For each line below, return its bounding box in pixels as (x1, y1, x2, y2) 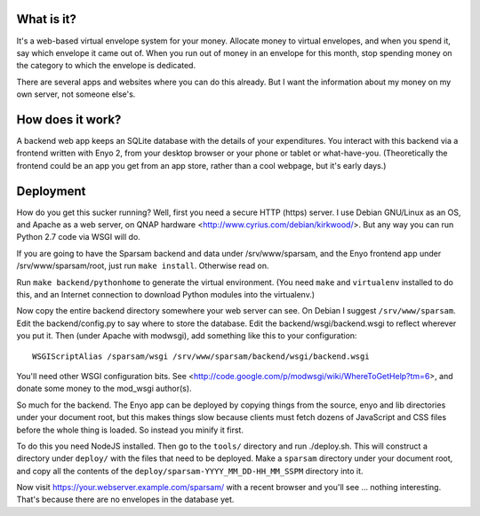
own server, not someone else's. (16, 89, 136, 99)
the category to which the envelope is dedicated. (16, 60, 196, 71)
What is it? (16, 12, 77, 27)
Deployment (16, 183, 86, 199)
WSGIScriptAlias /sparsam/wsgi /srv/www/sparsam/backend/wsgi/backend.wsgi (32, 351, 370, 361)
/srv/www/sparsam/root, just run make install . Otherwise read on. (16, 260, 269, 271)
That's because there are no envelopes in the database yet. (16, 494, 235, 505)
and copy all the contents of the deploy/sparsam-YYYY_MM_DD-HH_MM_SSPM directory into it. (16, 465, 364, 476)
